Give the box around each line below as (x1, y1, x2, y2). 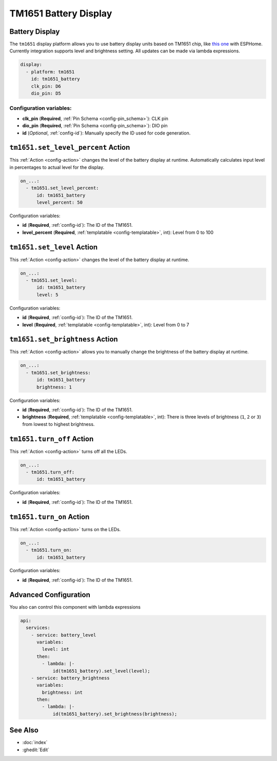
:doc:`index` (22, 739, 48, 746)
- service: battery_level (31, 632, 96, 638)
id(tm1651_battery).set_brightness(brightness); (52, 711, 177, 717)
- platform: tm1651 (26, 69, 75, 74)
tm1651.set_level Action (9, 243, 98, 251)
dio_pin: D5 (31, 90, 62, 96)
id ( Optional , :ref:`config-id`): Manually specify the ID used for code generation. (22, 130, 191, 136)
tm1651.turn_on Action (9, 512, 90, 521)
